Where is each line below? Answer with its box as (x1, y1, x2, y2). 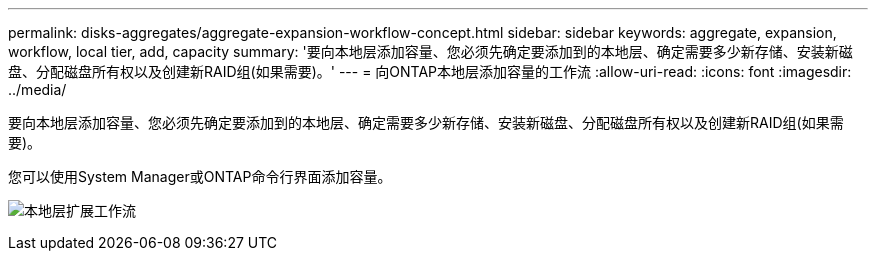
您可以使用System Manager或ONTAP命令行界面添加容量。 (8, 168, 392, 185)
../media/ (8, 81, 67, 98)
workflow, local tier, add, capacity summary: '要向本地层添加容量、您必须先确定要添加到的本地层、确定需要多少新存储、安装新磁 (8, 43, 853, 60)
